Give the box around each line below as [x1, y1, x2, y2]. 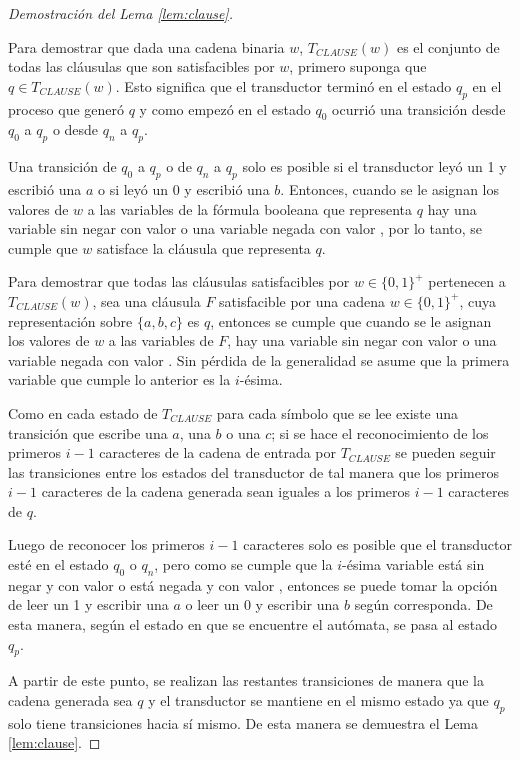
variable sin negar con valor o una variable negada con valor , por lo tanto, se [8, 218, 483, 239]
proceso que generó [8, 98, 125, 119]
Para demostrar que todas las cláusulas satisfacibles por [8, 271, 350, 292]
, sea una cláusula [92, 290, 201, 311]
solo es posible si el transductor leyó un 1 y [242, 156, 507, 177]
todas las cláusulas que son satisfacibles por [8, 56, 275, 77]
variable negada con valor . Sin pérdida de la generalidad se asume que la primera [8, 349, 510, 370]
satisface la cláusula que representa [96, 237, 311, 258]
